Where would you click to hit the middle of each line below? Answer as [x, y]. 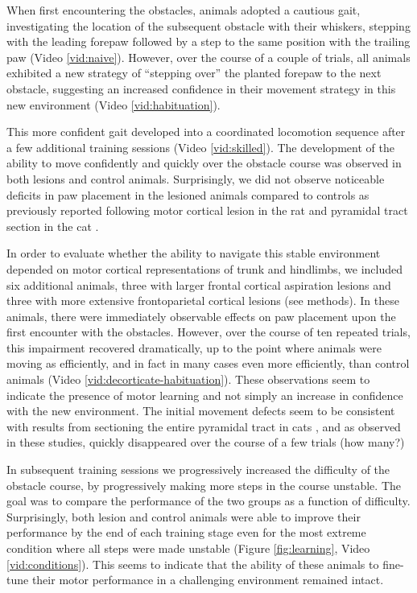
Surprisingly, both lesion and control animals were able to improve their [184, 516]
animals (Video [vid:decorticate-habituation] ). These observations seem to [188, 379]
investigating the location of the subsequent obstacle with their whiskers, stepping [208, 25]
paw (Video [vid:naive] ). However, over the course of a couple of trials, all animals [208, 57]
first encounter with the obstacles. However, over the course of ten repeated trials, [208, 332]
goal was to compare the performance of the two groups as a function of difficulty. [208, 501]
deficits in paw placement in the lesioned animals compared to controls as [188, 194]
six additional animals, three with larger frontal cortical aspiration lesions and [199, 284]
